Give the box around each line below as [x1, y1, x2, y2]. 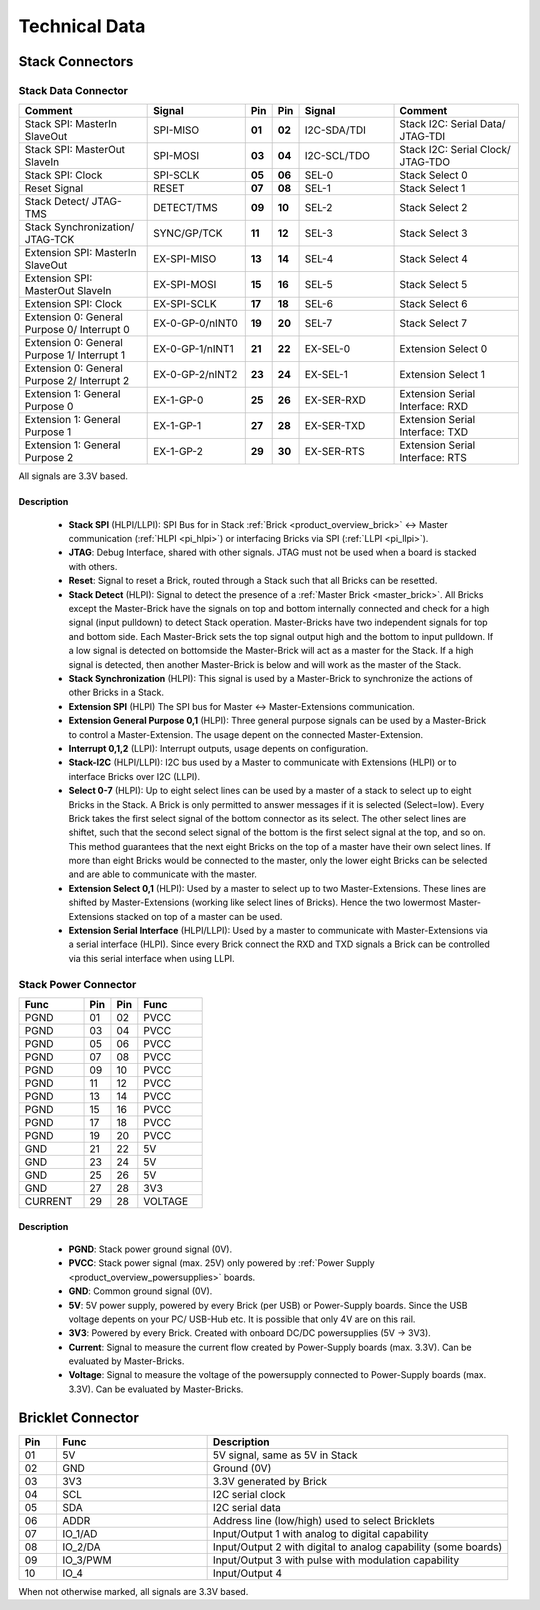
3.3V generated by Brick [212, 1474, 328, 1488]
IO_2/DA [61, 1540, 101, 1554]
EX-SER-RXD [304, 393, 367, 407]
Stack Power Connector [18, 977, 137, 991]
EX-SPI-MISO [153, 252, 217, 266]
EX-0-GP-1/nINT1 [153, 342, 234, 356]
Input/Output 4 [212, 1566, 283, 1580]
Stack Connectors [18, 53, 134, 70]
